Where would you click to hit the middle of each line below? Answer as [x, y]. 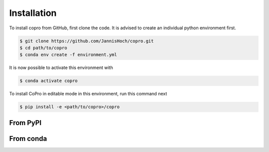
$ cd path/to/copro [43, 48]
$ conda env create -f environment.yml [68, 55]
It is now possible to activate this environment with [61, 68]
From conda [28, 138]
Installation [33, 13]
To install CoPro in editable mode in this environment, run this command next [88, 94]
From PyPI [25, 122]
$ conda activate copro [49, 81]
